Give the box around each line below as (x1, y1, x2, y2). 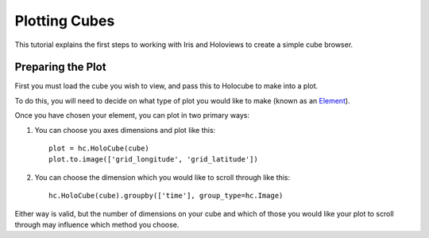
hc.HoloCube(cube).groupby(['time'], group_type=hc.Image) (48, 191, 284, 201)
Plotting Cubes (14, 12, 115, 29)
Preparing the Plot (14, 60, 106, 74)
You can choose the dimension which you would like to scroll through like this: (34, 172, 290, 182)
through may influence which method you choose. (14, 220, 180, 229)
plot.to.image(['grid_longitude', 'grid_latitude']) (48, 155, 258, 164)
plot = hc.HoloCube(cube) (48, 144, 150, 153)
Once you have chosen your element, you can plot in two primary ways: (14, 111, 250, 120)
